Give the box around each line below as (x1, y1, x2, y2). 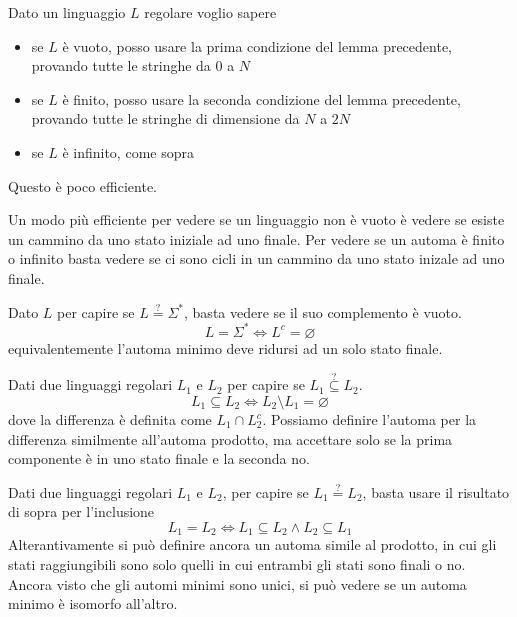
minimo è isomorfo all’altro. (8, 593, 178, 614)
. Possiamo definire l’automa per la (262, 409, 477, 430)
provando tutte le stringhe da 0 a (31, 55, 235, 76)
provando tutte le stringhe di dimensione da (31, 108, 300, 129)
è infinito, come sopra (62, 141, 194, 162)
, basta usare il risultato (362, 481, 510, 502)
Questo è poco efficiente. (8, 175, 157, 196)
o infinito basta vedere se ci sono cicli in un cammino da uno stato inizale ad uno (8, 248, 505, 269)
